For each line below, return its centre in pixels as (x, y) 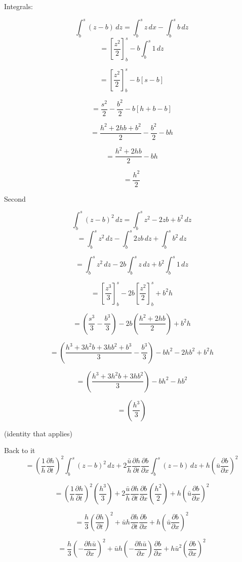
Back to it (20, 450)
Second (15, 198)
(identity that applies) (38, 433)
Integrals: (18, 6)
